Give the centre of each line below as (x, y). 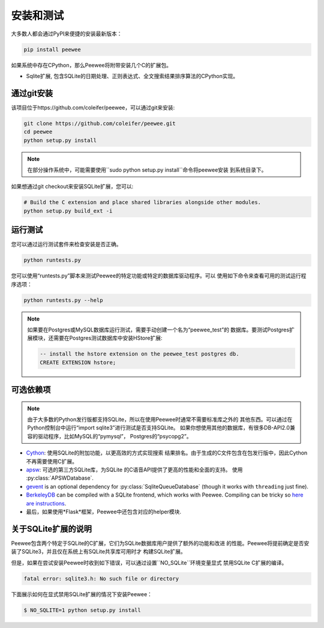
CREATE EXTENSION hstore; (78, 362)
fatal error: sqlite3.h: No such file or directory (101, 578)
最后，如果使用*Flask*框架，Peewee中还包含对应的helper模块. (103, 512)
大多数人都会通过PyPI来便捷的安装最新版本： (67, 34)
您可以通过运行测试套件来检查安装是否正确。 (66, 244)
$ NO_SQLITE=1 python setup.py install (82, 610)
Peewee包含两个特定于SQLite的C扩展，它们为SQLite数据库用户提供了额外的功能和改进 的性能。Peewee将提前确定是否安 (160, 543)
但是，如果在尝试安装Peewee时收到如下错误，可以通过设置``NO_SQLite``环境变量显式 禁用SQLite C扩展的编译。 (149, 563)
